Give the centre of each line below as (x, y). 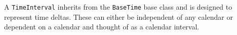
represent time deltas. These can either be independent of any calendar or (118, 16)
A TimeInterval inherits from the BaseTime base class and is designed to (118, 7)
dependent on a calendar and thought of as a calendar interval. (102, 27)
